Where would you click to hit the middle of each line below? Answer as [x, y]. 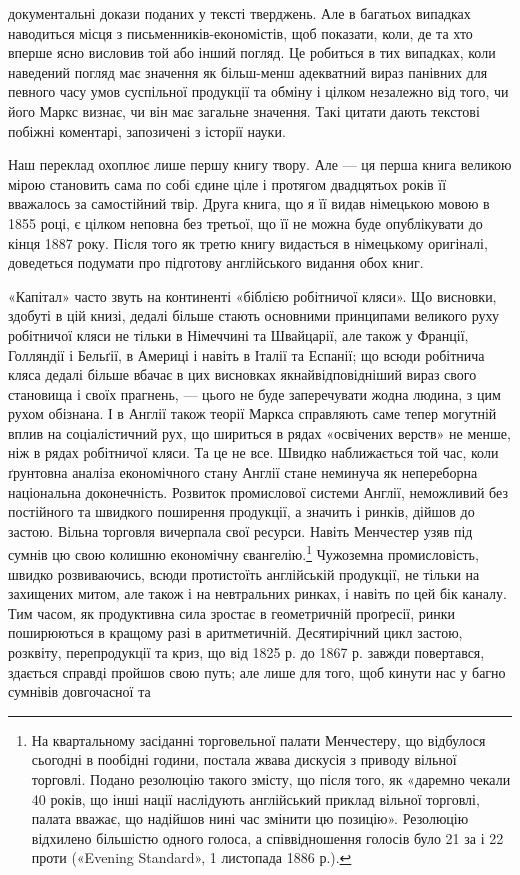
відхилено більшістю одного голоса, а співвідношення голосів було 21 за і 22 [267, 837]
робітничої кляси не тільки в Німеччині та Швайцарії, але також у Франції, [238, 334]
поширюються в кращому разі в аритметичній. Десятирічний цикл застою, [235, 632]
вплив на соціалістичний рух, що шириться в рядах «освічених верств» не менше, [259, 432]
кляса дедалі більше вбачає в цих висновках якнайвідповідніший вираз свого [242, 374]
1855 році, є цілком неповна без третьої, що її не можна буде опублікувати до [245, 222]
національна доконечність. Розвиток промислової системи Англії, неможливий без [258, 491]
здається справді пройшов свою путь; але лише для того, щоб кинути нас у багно [257, 671]
